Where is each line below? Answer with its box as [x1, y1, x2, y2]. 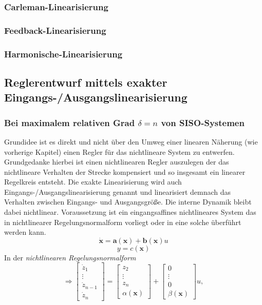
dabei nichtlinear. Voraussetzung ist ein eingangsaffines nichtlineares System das [4, 207, 256, 217]
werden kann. [4, 227, 46, 237]
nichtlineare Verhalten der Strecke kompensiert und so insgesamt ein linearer [4, 166, 246, 177]
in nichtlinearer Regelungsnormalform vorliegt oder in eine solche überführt [4, 216, 241, 227]
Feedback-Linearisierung [4, 24, 106, 36]
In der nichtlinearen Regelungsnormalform [4, 252, 136, 262]
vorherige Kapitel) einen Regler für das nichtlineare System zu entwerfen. [4, 146, 235, 157]
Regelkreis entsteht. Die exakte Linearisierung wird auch [4, 176, 182, 187]
